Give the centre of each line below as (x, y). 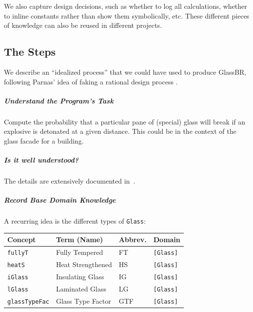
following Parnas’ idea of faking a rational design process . (91, 81)
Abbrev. (133, 239)
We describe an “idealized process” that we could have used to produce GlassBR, (125, 72)
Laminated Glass (81, 288)
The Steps (30, 52)
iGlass (18, 278)
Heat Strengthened (84, 264)
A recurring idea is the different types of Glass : (75, 221)
